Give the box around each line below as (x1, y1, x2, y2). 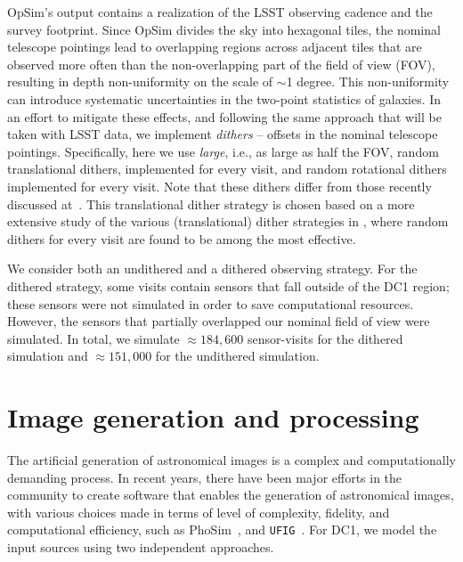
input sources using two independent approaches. (7, 538, 274, 557)
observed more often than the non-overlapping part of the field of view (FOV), (7, 54, 435, 73)
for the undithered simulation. (155, 346, 320, 365)
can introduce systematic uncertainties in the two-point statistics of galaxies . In (7, 89, 442, 108)
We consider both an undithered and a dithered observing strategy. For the (7, 259, 418, 278)
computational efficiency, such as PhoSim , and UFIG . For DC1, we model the (7, 520, 437, 539)
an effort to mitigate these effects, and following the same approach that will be (7, 107, 442, 126)
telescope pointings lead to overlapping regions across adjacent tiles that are (7, 37, 422, 56)
